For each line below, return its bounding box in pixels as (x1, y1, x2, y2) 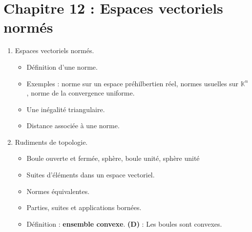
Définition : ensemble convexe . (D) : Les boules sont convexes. (26, 218, 222, 229)
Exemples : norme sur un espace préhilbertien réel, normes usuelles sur (26, 78, 239, 88)
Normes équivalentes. (26, 186, 90, 196)
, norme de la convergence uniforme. (26, 88, 135, 98)
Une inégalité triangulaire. (26, 104, 105, 114)
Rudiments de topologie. (15, 136, 88, 147)
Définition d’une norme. (26, 61, 98, 72)
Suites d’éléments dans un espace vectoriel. (26, 170, 155, 180)
